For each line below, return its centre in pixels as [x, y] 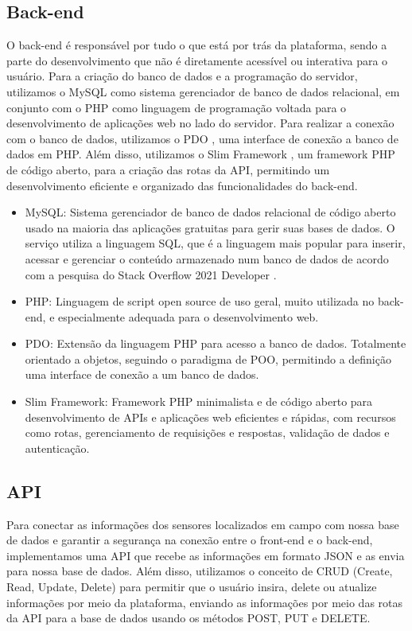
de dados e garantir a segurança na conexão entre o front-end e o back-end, [190, 540]
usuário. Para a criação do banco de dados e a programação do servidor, [182, 76]
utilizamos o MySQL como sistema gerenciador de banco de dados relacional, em [203, 91]
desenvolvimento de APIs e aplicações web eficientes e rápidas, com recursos [210, 417]
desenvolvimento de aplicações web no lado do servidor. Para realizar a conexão [200, 123]
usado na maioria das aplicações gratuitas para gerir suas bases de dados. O [210, 227]
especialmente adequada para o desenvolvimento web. [189, 316]
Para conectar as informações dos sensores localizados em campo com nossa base [203, 524]
